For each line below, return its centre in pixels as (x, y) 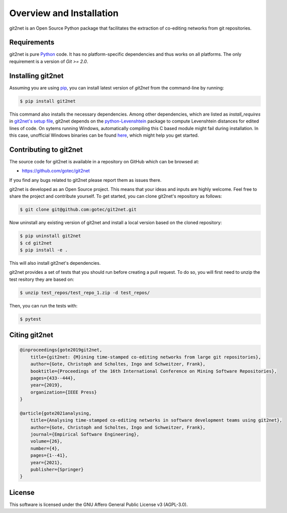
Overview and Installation (64, 13)
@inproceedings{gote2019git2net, (61, 350)
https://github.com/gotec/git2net (56, 171)
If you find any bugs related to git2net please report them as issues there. (85, 180)
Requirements (32, 42)
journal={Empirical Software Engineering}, (85, 434)
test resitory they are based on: (42, 279)
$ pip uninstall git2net (51, 236)
